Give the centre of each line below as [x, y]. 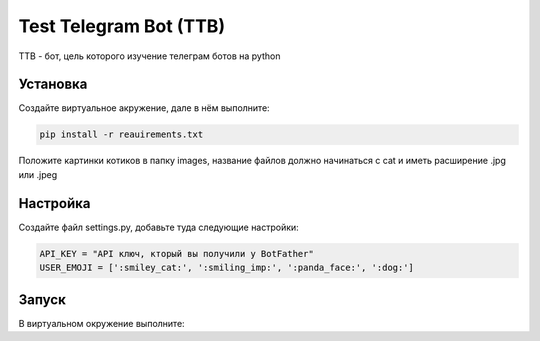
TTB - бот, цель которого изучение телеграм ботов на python [149, 56]
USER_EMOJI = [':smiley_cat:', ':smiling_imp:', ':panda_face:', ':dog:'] [227, 268]
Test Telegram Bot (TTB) [121, 26]
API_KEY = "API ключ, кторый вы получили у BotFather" [176, 253]
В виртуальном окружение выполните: [101, 323]
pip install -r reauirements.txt [121, 134]
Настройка [54, 203]
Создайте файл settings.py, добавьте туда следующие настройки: [158, 227]
